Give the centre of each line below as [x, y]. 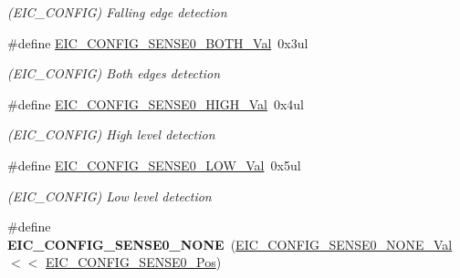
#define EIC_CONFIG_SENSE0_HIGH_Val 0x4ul [156, 103]
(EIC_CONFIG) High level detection [111, 134]
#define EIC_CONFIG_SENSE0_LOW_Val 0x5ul [154, 165]
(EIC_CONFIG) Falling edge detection [117, 12]
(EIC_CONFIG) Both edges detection [114, 73]
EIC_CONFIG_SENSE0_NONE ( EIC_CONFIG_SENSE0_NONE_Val [230, 244]
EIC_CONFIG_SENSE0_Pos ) [133, 262]
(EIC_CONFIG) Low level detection [110, 196]
